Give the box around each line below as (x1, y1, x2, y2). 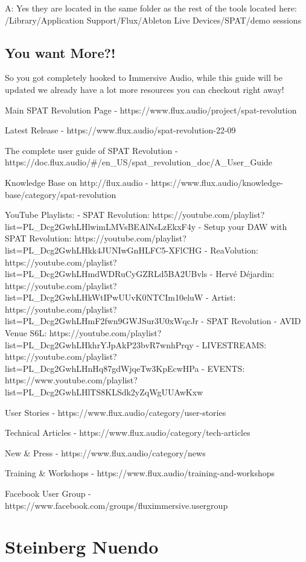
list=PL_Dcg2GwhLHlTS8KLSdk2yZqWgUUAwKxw (5, 386, 203, 398)
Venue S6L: (5, 327, 47, 339)
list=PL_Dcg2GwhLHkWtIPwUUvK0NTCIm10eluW (5, 291, 203, 304)
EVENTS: (207, 362, 245, 374)
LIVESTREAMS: (202, 338, 267, 351)
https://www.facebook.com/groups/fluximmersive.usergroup (5, 499, 228, 511)
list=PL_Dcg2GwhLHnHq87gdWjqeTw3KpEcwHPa (5, 362, 199, 374)
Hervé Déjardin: (215, 267, 275, 280)
